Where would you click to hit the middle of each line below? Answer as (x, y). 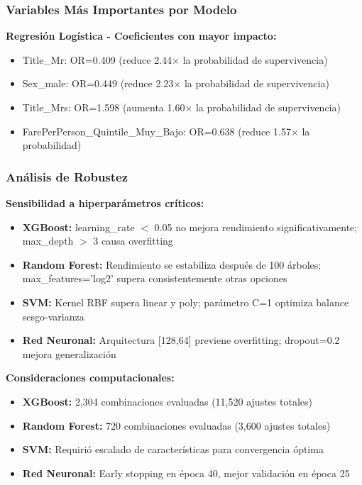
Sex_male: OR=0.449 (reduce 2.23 (98, 83)
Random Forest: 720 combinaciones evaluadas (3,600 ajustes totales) (176, 425)
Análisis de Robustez (67, 176)
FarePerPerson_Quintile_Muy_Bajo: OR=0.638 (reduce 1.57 (157, 131)
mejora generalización (69, 353)
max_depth (48, 241)
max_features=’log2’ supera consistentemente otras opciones (155, 278)
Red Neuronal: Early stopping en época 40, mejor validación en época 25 (186, 473)
